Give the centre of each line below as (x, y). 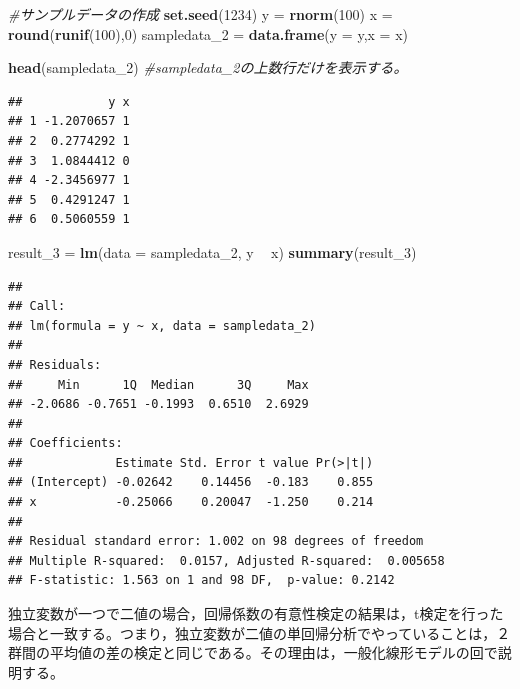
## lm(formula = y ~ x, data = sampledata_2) (162, 325)
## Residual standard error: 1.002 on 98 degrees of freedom (216, 541)
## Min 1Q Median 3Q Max (158, 384)
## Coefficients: (65, 443)
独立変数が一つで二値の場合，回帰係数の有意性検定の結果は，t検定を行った (256, 613)
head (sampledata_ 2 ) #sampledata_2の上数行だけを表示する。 (208, 67)
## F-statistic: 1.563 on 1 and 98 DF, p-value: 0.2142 (201, 580)
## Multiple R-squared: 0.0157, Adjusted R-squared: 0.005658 (226, 560)
